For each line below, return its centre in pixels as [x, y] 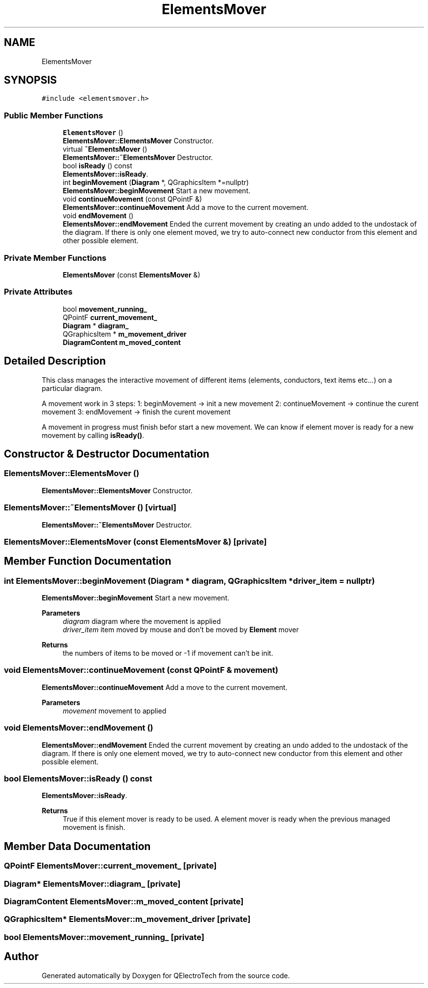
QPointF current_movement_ [110, 317]
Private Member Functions [55, 258]
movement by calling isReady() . [93, 435]
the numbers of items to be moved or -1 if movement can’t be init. [168, 653]
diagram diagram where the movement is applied [142, 621]
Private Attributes [38, 292]
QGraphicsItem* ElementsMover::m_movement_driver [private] [127, 919]
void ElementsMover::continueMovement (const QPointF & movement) [141, 670]
